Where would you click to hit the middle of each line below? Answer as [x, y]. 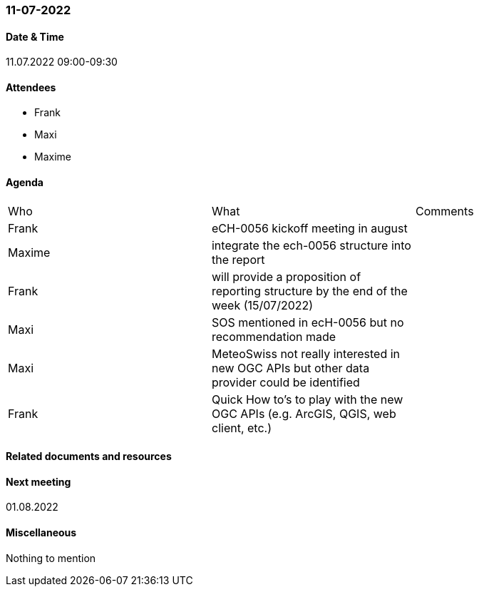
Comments [444, 211]
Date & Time [35, 36]
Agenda [25, 183]
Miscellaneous [41, 533]
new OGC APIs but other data [290, 368]
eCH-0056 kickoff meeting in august [309, 228]
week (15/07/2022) [262, 305]
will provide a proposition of [286, 276]
